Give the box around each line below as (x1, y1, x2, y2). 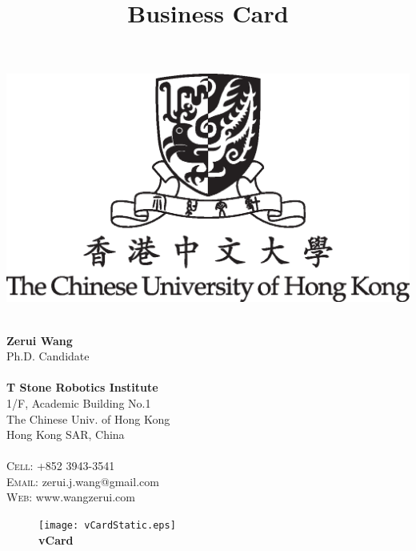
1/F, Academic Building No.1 (6, 394, 151, 411)
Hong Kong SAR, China (6, 426, 125, 443)
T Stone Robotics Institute (6, 379, 158, 396)
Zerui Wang (6, 332, 73, 348)
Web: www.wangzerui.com (6, 489, 135, 505)
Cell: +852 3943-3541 (6, 457, 115, 474)
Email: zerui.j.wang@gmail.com (6, 473, 159, 489)
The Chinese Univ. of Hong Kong (6, 410, 170, 427)
